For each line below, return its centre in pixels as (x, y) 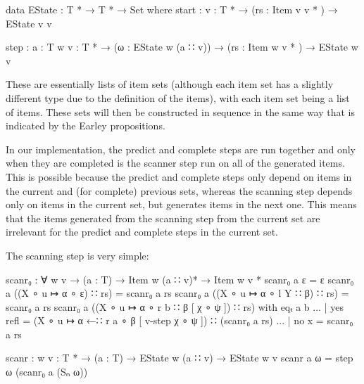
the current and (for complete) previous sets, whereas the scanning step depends (179, 190)
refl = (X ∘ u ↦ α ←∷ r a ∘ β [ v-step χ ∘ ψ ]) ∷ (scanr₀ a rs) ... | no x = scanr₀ (180, 320)
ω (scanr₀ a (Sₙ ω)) (47, 372)
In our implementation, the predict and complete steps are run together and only (181, 149)
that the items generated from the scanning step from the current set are (163, 218)
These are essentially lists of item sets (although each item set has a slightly (170, 84)
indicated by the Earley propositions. (86, 126)
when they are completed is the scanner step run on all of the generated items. (175, 163)
